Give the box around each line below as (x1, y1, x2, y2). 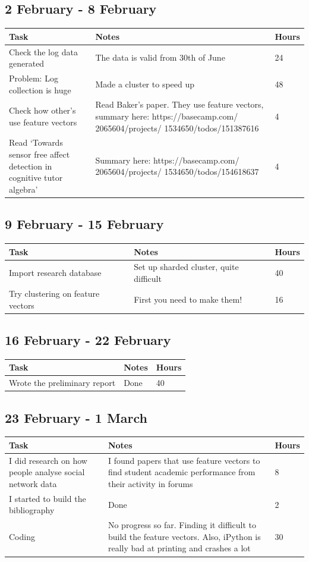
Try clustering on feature (9, 287, 100, 299)
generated (9, 57, 45, 70)
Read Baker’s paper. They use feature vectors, (95, 98, 264, 111)
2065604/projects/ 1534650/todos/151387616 (95, 121, 259, 134)
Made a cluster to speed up (95, 77, 195, 90)
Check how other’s (9, 104, 76, 117)
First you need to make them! (134, 293, 242, 305)
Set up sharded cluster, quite (134, 260, 239, 273)
